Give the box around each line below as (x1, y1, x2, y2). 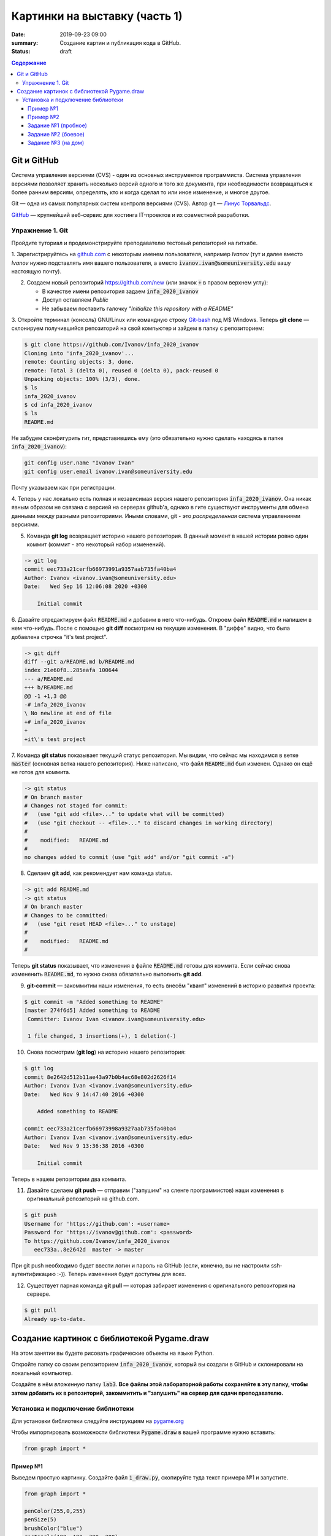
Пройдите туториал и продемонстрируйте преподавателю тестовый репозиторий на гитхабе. (11, 239, 258, 246)
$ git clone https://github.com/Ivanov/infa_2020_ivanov (24, 341, 199, 348)
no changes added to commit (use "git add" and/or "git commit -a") (24, 854, 235, 861)
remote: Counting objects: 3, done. (24, 358, 135, 366)
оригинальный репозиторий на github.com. (26, 1195, 140, 1202)
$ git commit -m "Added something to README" (24, 998, 164, 1005)
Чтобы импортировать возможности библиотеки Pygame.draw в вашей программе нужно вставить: (11, 1428, 276, 1436)
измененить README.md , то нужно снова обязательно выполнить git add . (11, 971, 204, 978)
